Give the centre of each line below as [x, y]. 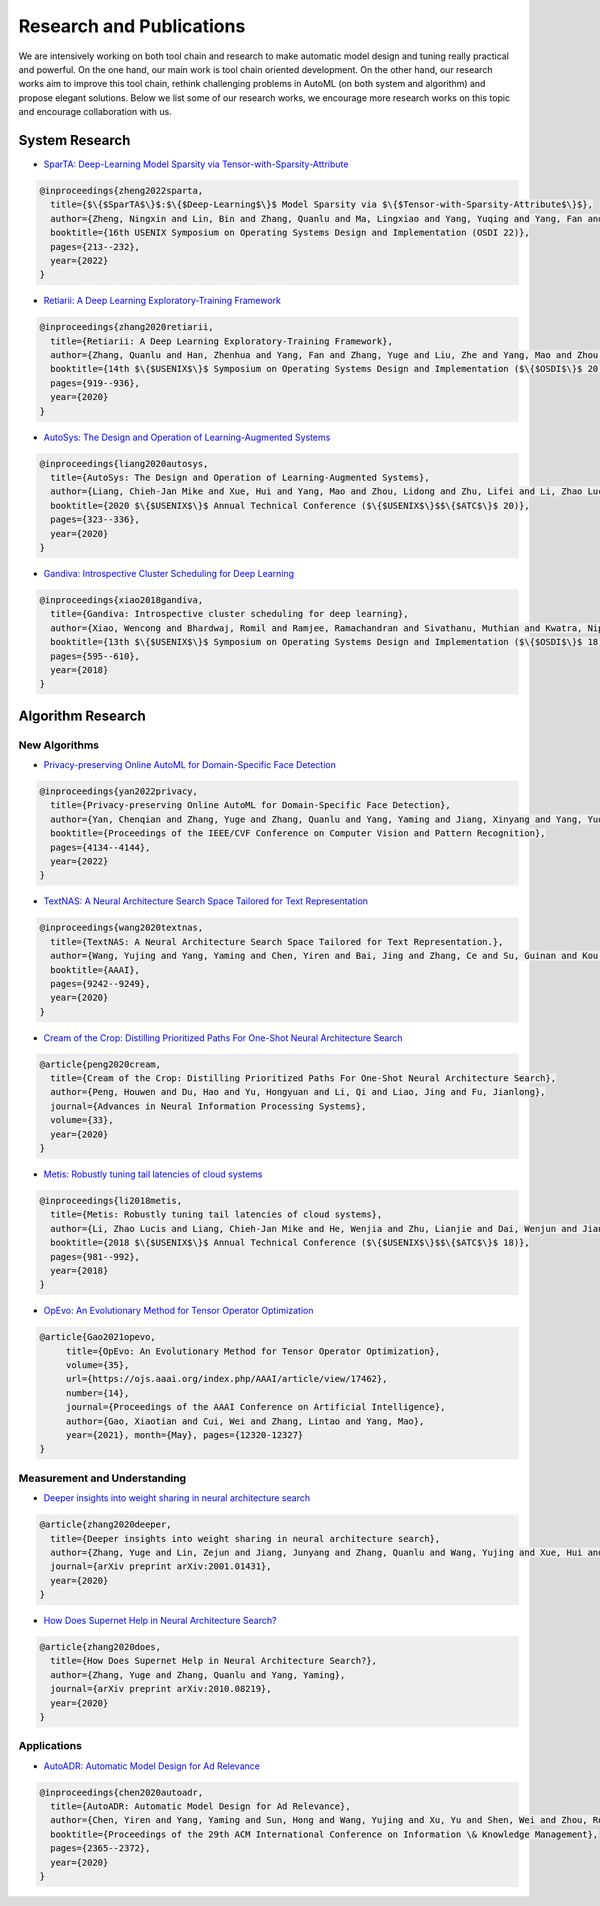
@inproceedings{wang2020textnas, [121, 928]
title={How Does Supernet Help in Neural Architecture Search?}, [214, 1661]
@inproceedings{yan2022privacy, [119, 791]
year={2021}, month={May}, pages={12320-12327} [184, 1435]
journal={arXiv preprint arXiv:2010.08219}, [161, 1689]
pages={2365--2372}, [100, 1848]
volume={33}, [82, 1120]
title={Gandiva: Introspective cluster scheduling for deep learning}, [229, 614]
